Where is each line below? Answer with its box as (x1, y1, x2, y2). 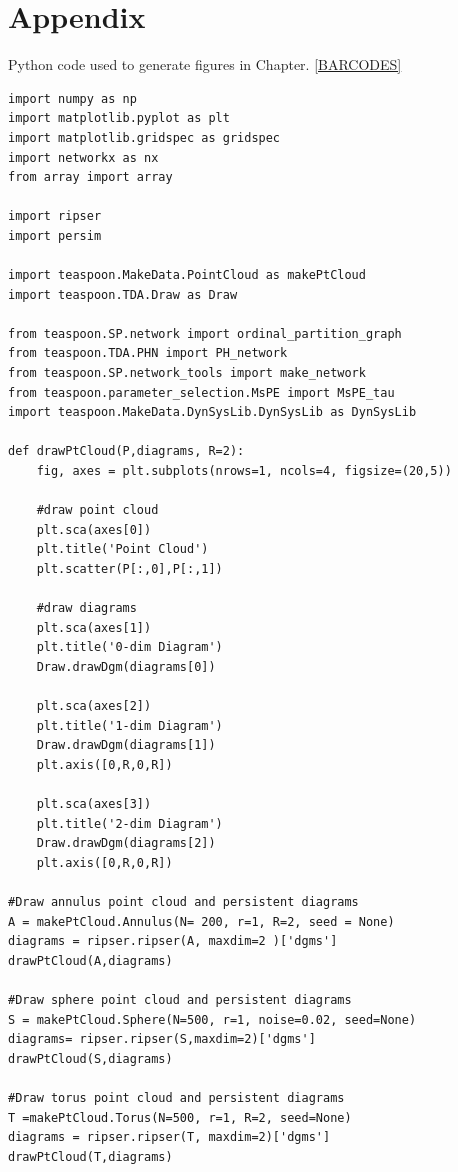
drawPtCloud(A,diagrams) (8, 953, 173, 968)
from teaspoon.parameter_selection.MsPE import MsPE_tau (8, 385, 395, 400)
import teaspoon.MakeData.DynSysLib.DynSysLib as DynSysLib (8, 405, 417, 420)
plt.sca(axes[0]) (36, 522, 152, 537)
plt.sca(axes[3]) (36, 797, 152, 812)
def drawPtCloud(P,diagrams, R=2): (8, 444, 245, 459)
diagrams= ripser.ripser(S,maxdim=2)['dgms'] (8, 1032, 316, 1047)
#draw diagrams (36, 601, 137, 616)
